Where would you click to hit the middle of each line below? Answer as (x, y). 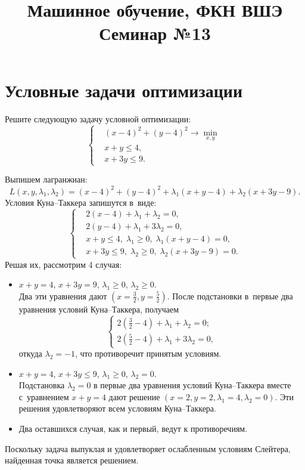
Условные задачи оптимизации (124, 90)
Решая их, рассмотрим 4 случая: (63, 264)
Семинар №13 (155, 33)
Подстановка (42, 385)
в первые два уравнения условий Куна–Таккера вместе (192, 385)
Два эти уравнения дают (63, 296)
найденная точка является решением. (72, 460)
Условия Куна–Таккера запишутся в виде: (81, 202)
